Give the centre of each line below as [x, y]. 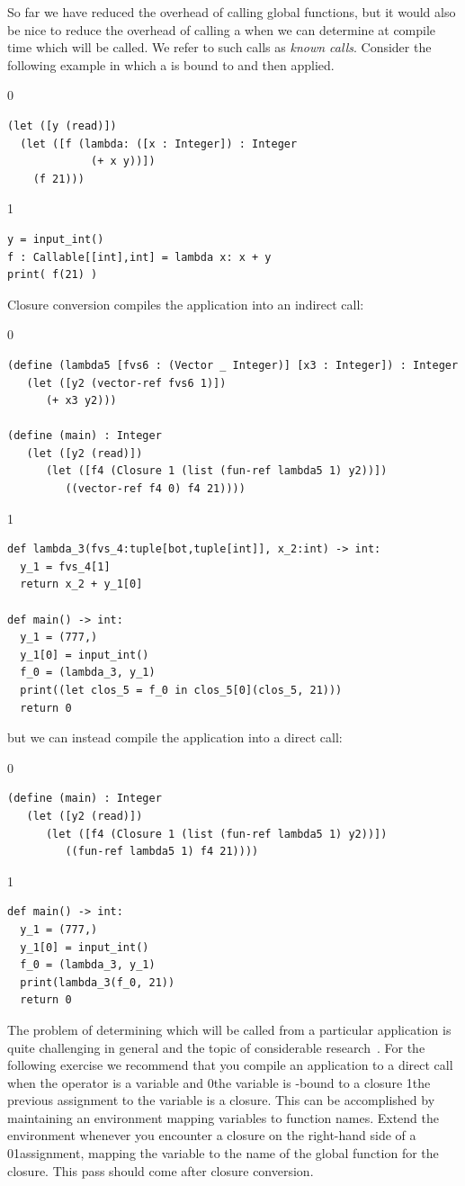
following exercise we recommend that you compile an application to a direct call [230, 1065]
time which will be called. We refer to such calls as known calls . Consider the [219, 47]
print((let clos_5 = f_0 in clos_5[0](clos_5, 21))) [181, 690]
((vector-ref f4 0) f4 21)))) [155, 489]
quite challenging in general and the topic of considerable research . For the [216, 1047]
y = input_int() [56, 239]
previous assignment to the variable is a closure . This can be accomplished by [221, 1100]
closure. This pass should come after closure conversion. [161, 1170]
